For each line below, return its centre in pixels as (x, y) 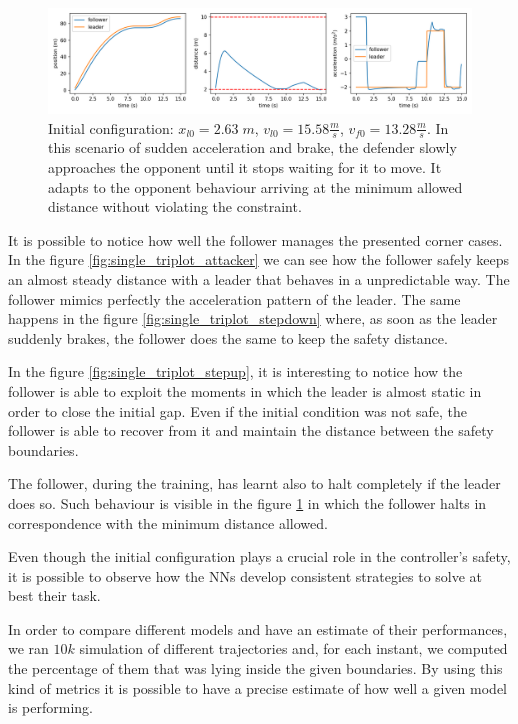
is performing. (50, 707)
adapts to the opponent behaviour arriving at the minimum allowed (255, 186)
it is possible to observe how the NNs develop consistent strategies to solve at (245, 575)
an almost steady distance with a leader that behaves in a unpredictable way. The (259, 278)
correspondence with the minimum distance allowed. (168, 522)
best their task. (54, 595)
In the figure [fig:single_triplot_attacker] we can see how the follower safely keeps (258, 259)
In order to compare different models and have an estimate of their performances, (258, 628)
